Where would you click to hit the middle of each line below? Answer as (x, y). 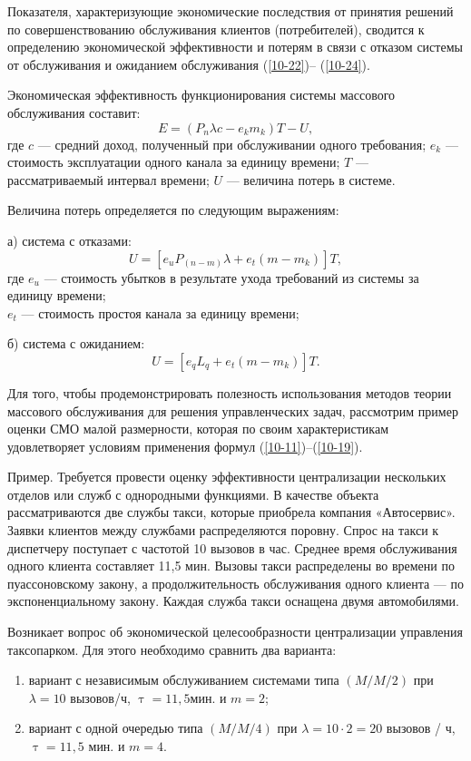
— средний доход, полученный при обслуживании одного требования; (232, 144)
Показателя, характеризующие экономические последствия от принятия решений (231, 11)
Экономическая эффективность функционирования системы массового (201, 95)
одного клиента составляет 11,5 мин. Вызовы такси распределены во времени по (231, 566)
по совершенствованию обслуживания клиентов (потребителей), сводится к (216, 29)
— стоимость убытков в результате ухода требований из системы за (231, 277)
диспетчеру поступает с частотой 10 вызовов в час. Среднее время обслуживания (232, 547)
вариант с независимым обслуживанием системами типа (184, 680)
